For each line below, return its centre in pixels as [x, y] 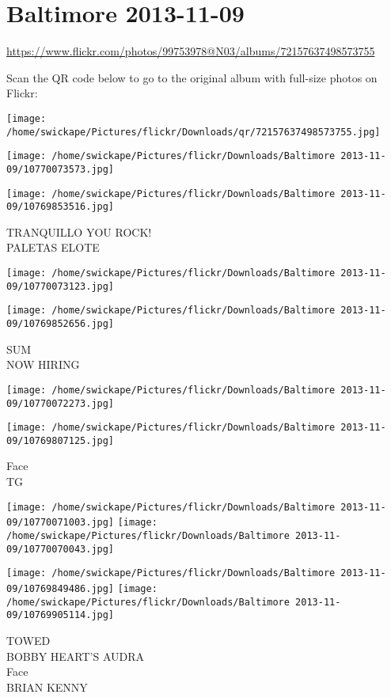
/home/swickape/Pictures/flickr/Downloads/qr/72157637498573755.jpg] [194, 132]
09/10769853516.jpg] [61, 207]
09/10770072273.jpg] [61, 403]
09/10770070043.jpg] [61, 549]
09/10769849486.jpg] [61, 588]
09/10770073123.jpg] [61, 286]
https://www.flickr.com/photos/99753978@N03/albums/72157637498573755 [191, 51]
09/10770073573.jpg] [61, 169]
